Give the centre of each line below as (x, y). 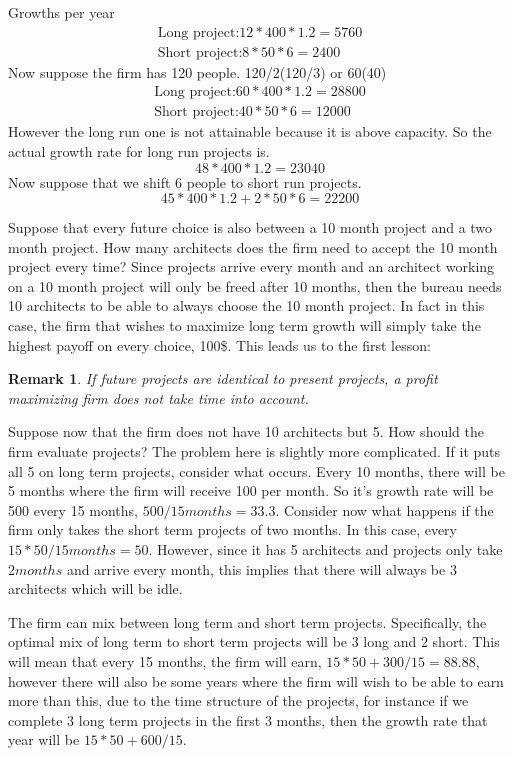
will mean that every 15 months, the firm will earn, (165, 660)
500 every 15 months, (73, 509)
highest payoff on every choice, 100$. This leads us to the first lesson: (219, 344)
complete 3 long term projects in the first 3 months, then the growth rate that (248, 719)
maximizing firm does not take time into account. (158, 397)
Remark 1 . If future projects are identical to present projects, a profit (223, 378)
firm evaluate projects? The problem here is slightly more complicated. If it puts (254, 451)
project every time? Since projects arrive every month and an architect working (251, 266)
